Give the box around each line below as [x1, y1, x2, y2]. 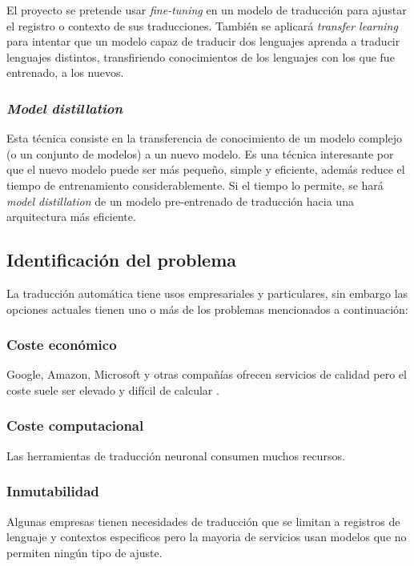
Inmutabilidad [6, 481, 99, 501]
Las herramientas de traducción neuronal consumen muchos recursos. [6, 447, 345, 464]
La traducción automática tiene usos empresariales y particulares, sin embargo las [6, 284, 408, 301]
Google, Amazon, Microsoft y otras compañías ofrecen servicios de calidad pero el [6, 366, 407, 383]
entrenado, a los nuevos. [6, 64, 124, 81]
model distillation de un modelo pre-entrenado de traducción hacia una [6, 192, 354, 209]
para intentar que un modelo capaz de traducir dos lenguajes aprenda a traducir [6, 33, 400, 50]
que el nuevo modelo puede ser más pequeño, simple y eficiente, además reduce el [6, 161, 405, 178]
